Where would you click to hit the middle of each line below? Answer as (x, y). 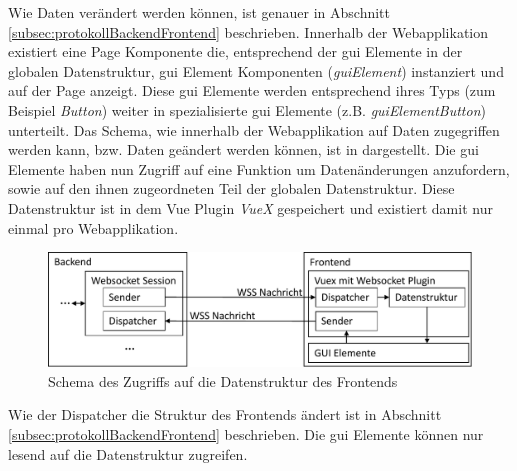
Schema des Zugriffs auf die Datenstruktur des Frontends (223, 380)
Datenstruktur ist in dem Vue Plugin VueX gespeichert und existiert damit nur (250, 207)
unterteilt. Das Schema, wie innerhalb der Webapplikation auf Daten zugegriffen (254, 129)
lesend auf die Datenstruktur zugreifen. (128, 453)
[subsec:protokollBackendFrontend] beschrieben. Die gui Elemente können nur (246, 434)
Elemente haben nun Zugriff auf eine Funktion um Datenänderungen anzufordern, (259, 168)
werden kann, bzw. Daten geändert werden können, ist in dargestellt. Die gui (243, 149)
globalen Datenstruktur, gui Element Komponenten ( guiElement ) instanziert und (256, 70)
